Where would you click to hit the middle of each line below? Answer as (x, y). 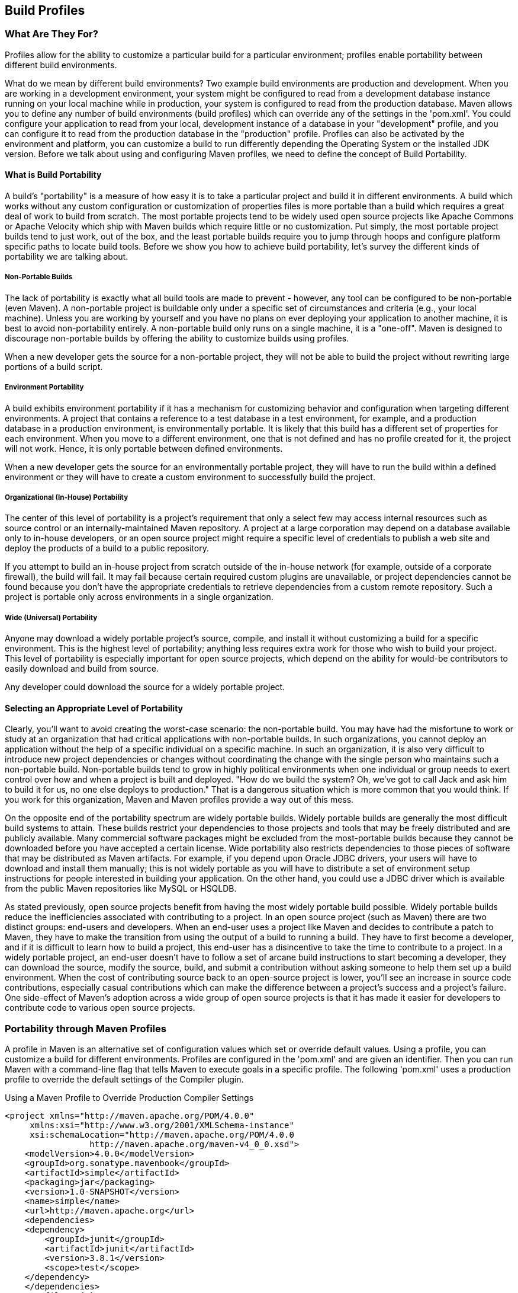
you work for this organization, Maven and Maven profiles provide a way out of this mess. (179, 800)
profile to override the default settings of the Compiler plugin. (124, 1080)
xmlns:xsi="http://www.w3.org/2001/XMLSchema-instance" (162, 1126)
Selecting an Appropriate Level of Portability (94, 708)
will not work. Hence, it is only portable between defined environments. (144, 448)
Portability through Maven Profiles (86, 1028)
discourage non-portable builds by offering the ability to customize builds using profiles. (177, 338)
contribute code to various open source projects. (100, 1008)
